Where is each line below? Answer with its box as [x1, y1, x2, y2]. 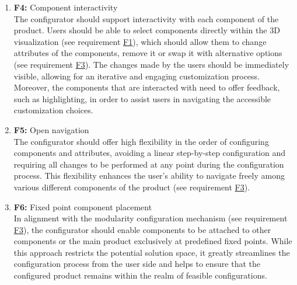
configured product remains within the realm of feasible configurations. [13, 269, 267, 281]
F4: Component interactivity [13, 1, 118, 13]
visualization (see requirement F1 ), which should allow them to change [13, 35, 267, 47]
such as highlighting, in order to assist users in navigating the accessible [13, 92, 271, 105]
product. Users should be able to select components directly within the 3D [13, 24, 280, 36]
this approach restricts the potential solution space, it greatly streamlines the [13, 246, 290, 258]
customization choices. [13, 104, 93, 116]
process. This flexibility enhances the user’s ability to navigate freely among [13, 169, 285, 182]
